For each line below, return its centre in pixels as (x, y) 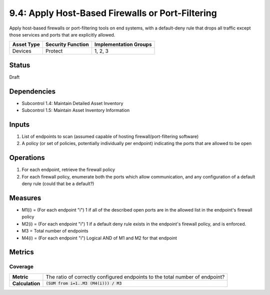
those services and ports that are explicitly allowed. (62, 34)
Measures (25, 198)
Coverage (21, 266)
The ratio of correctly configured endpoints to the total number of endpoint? (135, 276)
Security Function (67, 44)
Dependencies (32, 91)
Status (20, 65)
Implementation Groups (123, 44)
